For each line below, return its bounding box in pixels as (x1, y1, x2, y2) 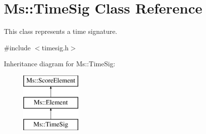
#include (4, 42, 31, 52)
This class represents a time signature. (4, 26, 118, 36)
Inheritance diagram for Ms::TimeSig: (4, 59, 116, 69)
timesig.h (42, 42, 69, 52)
